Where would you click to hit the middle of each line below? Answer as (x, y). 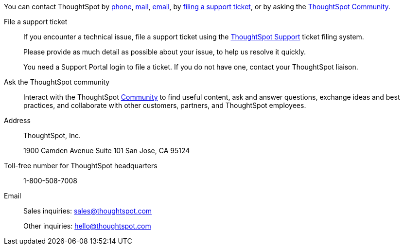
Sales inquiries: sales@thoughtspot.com (88, 211)
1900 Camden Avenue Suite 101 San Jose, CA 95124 (107, 151)
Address (17, 120)
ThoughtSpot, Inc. (52, 135)
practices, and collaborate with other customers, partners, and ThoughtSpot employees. (165, 105)
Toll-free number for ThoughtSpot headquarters (81, 166)
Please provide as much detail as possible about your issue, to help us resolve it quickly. (165, 52)
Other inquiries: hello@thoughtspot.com (87, 226)
